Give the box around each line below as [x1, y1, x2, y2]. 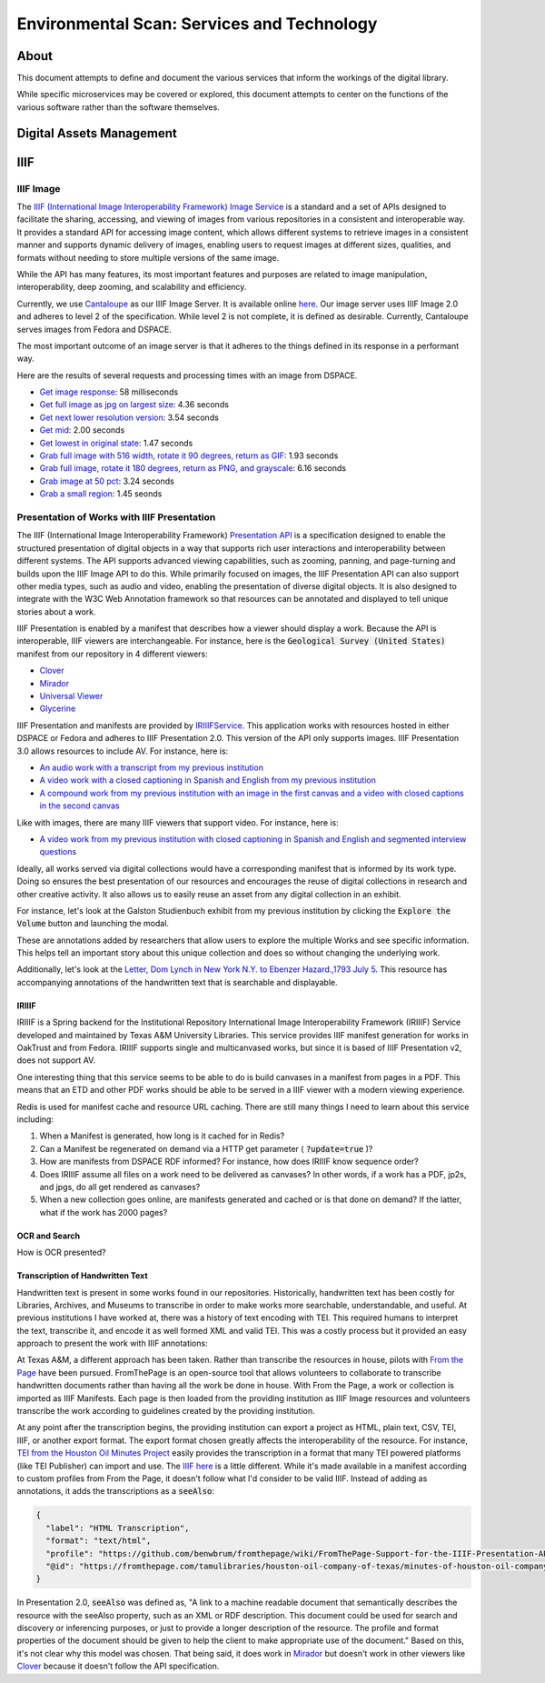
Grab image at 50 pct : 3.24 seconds [39, 476, 174, 486]
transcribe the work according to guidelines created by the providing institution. [16, 1406, 315, 1417]
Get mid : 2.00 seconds [39, 425, 125, 436]
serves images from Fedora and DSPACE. [16, 324, 172, 335]
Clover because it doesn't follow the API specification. [16, 1660, 220, 1672]
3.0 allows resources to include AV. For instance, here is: [16, 746, 229, 756]
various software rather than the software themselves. [16, 101, 220, 113]
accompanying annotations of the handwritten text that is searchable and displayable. [16, 977, 338, 987]
